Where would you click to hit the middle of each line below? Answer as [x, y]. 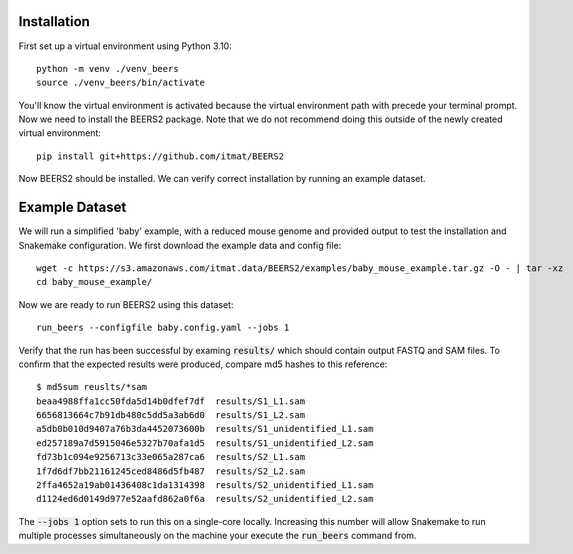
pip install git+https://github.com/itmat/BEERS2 [160, 156]
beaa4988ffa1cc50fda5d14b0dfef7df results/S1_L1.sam [170, 401]
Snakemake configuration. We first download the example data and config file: [180, 245]
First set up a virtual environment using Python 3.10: [125, 46]
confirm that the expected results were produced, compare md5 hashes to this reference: [203, 364]
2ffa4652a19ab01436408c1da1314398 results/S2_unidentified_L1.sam [205, 485]
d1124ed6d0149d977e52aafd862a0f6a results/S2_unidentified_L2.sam [205, 499]
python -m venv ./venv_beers [107, 68]
